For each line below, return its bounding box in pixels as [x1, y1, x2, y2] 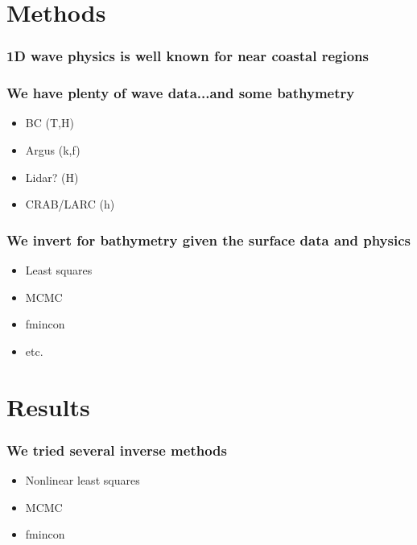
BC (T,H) [25, 114, 74, 131]
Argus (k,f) [25, 142, 81, 159]
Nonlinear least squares [25, 472, 140, 488]
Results [6, 390, 90, 423]
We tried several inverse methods [6, 440, 227, 460]
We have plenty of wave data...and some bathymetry [6, 83, 355, 103]
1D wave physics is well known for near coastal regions [6, 46, 369, 66]
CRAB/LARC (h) [25, 196, 115, 213]
